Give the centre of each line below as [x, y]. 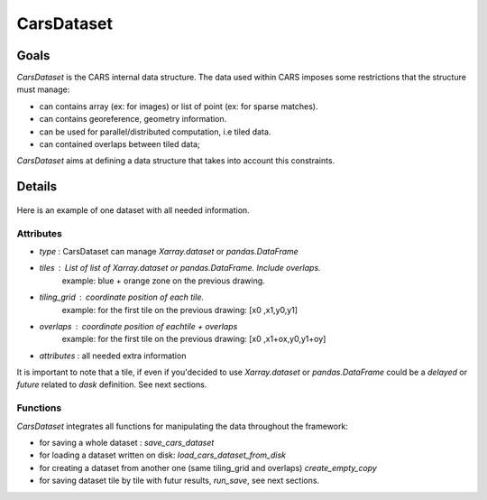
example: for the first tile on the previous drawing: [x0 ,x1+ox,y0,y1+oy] [194, 339]
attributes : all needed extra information [113, 356]
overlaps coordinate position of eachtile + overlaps [138, 326]
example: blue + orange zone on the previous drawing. [163, 281]
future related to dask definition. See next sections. [112, 384]
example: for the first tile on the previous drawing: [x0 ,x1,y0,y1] [179, 310]
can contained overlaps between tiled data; [119, 144]
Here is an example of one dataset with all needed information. [133, 210]
